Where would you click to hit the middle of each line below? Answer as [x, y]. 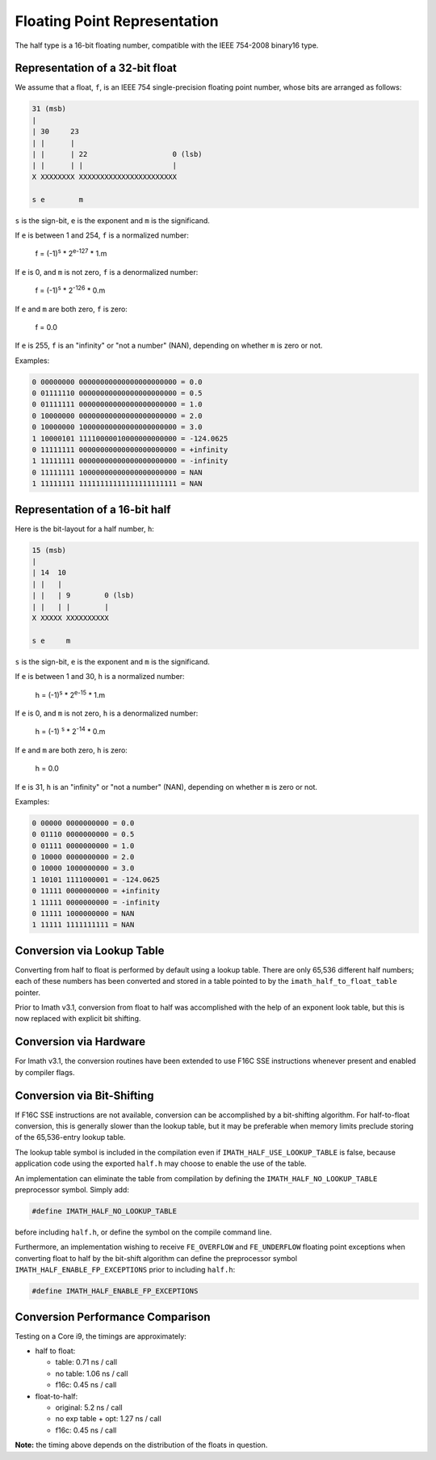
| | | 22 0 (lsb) [117, 154]
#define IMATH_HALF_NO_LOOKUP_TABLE [105, 1211]
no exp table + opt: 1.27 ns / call [108, 1419]
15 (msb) [49, 550]
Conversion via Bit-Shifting [84, 1095]
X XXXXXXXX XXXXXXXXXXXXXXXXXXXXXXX [105, 177]
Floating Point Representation [117, 21]
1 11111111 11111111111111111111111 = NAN [117, 484]
